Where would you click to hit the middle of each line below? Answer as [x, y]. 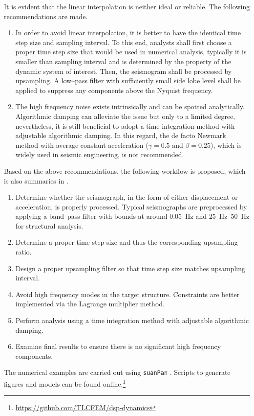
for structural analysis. [49, 225]
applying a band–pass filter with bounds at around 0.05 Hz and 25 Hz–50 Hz [132, 216]
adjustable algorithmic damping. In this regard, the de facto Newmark [121, 135]
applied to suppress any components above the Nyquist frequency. [114, 90]
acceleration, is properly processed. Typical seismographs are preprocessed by [131, 206]
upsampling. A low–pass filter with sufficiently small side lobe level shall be [128, 81]
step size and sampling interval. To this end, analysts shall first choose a [124, 42]
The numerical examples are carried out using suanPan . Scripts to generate [117, 372]
